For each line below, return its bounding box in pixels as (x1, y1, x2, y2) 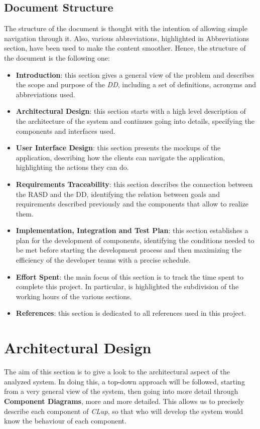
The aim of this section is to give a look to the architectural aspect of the (4, 366, 230, 377)
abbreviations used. (16, 89, 75, 99)
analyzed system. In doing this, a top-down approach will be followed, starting (4, 376, 245, 386)
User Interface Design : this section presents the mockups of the (16, 142, 221, 153)
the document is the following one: (4, 52, 110, 63)
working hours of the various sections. (16, 291, 132, 301)
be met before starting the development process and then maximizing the (16, 245, 241, 255)
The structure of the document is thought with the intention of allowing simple (4, 23, 247, 34)
